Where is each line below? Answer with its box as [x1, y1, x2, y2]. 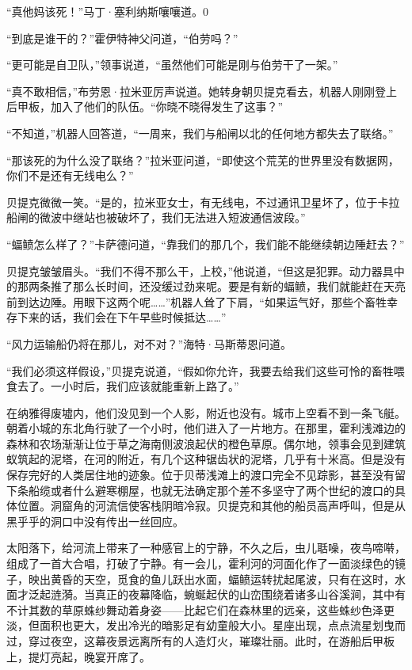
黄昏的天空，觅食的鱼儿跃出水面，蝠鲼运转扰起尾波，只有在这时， [50, 570, 395, 587]
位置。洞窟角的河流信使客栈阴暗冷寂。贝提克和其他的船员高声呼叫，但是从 [17, 497, 406, 514]
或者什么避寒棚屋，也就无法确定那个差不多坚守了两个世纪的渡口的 [50, 482, 395, 498]
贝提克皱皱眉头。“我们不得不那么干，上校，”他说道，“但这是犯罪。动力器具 [6, 262, 394, 279]
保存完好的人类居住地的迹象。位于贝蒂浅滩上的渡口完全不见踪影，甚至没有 [6, 466, 395, 483]
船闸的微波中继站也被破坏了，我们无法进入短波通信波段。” [6, 209, 306, 226]
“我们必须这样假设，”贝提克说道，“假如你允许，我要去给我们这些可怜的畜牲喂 [6, 362, 405, 379]
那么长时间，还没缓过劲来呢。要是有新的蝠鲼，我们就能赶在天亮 [72, 278, 406, 295]
